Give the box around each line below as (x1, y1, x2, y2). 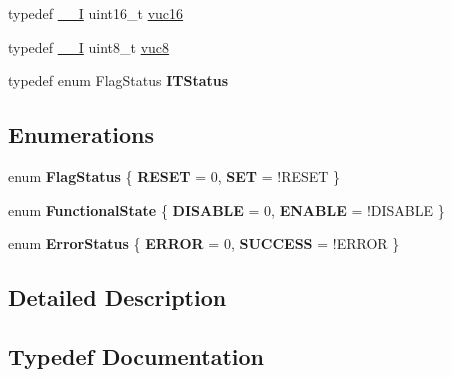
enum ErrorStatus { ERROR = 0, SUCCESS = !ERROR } (8, 233, 400, 254)
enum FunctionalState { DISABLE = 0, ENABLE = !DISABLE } (8, 199, 445, 220)
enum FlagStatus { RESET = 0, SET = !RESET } (8, 165, 341, 186)
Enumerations (8, 119, 155, 150)
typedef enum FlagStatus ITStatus (8, 70, 229, 91)
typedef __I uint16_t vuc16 (8, 3, 184, 23)
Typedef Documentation (8, 340, 264, 371)
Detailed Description (8, 282, 227, 313)
